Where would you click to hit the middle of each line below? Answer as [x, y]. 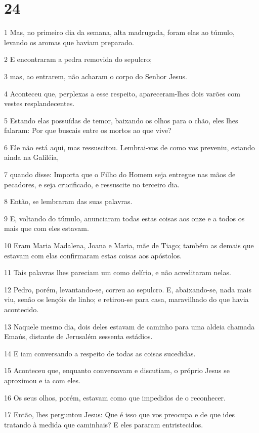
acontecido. [21, 309]
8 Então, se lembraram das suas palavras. [68, 201]
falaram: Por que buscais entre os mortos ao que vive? [88, 130]
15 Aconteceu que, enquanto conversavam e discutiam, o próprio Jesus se [117, 370]
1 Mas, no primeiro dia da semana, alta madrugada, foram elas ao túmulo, [119, 32]
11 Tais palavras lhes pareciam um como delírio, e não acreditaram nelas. [118, 272]
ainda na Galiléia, [32, 157]
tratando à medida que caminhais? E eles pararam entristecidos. [104, 424]
